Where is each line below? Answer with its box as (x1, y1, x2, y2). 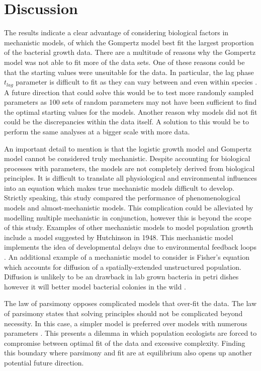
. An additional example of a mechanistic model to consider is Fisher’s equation (4, 252, 249, 262)
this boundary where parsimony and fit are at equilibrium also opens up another (4, 347, 252, 358)
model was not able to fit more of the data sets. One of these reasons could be (4, 56, 245, 67)
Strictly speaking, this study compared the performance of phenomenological (4, 192, 240, 203)
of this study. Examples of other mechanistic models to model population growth (4, 222, 253, 233)
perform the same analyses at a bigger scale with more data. (4, 126, 190, 136)
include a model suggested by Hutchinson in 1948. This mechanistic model (4, 232, 233, 242)
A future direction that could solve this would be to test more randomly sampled (4, 87, 254, 97)
